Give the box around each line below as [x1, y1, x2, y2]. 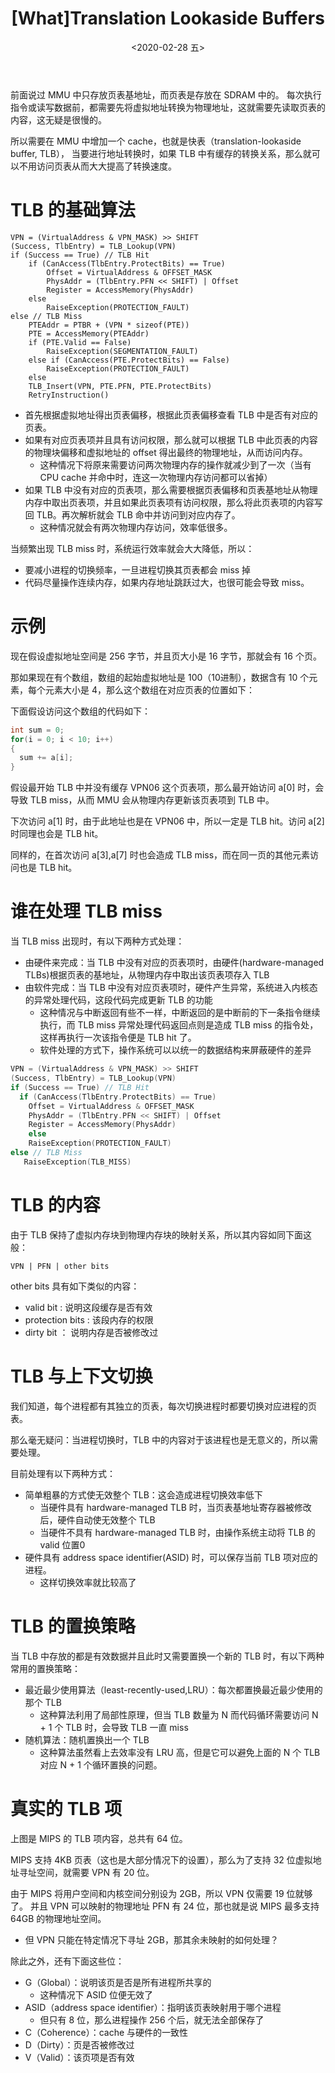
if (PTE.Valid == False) [28, 337, 132, 347]
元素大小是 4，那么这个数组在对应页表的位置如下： [44, 683, 255, 696]
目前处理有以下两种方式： [10, 1467, 116, 1479]
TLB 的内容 [10, 1193, 101, 1216]
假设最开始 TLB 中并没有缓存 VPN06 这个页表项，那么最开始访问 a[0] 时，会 [10, 782, 325, 794]
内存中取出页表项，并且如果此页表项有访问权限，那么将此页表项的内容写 [24, 496, 323, 508]
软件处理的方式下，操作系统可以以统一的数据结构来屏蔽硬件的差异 [39, 1044, 312, 1056]
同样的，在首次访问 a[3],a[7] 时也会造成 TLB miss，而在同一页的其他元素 [10, 849, 311, 861]
